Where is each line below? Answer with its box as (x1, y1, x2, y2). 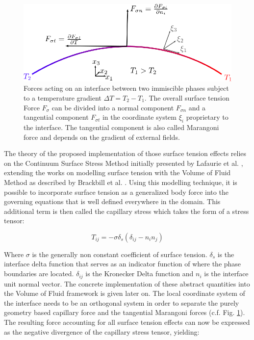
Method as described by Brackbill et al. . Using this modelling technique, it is (4, 177, 237, 187)
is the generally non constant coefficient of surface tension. (32, 249, 207, 259)
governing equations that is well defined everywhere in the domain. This (4, 196, 221, 207)
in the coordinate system (102, 112, 177, 122)
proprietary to (186, 112, 229, 122)
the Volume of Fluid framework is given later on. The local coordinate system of (4, 288, 245, 298)
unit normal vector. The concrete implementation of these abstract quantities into (4, 278, 250, 288)
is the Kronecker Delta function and (85, 268, 194, 279)
